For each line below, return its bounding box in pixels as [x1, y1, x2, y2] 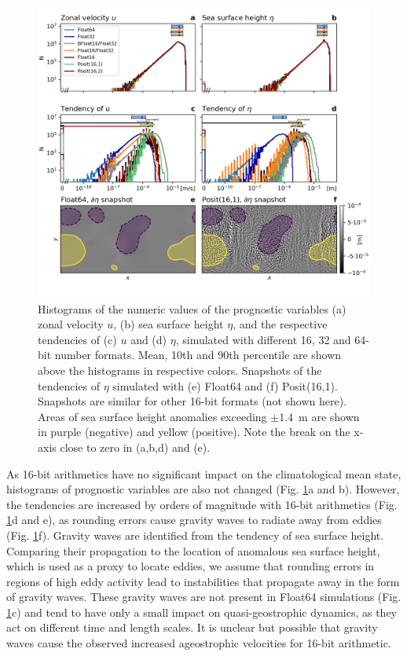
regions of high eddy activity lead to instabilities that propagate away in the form [6, 573, 400, 589]
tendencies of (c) [38, 331, 117, 347]
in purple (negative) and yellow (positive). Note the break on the [38, 423, 350, 440]
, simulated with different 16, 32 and [175, 331, 351, 347]
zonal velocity [38, 316, 104, 332]
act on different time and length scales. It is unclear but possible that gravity [6, 619, 378, 636]
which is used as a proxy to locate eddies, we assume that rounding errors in [6, 558, 375, 574]
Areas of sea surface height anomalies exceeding [38, 408, 267, 424]
